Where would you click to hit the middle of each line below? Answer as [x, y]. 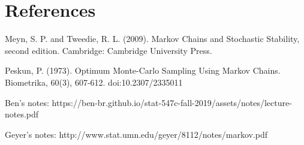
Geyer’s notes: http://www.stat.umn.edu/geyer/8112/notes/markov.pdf [136, 134]
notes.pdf [22, 114]
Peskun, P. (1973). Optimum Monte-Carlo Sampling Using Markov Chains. [143, 70]
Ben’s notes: [27, 102]
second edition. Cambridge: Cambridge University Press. [109, 50]
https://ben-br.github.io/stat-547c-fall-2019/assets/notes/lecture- [172, 102]
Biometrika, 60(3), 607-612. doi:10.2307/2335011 [94, 82]
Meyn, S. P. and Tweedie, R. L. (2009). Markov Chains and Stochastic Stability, [152, 39]
